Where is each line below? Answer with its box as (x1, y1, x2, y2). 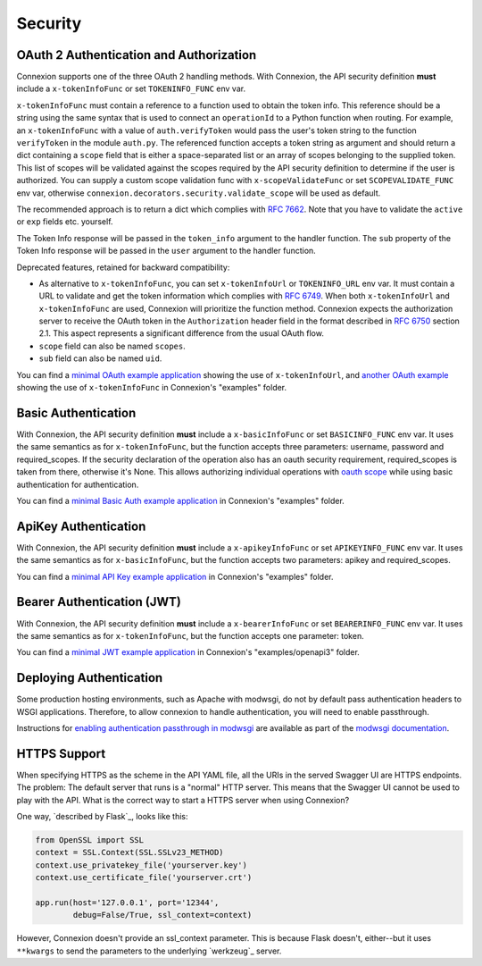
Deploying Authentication (16, 670, 163, 685)
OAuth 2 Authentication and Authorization (16, 47, 257, 63)
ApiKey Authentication (16, 518, 146, 533)
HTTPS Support (16, 746, 106, 761)
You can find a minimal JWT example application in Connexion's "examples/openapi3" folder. (16, 647, 361, 658)
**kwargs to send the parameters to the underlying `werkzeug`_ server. (16, 945, 282, 956)
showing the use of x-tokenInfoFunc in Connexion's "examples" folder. (16, 382, 287, 393)
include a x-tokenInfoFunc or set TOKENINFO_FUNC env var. (16, 83, 245, 94)
